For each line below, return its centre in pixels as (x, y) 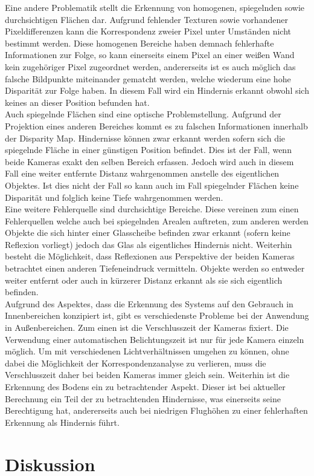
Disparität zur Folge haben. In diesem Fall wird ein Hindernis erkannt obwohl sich (157, 90)
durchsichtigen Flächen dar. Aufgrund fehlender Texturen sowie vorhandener (146, 19)
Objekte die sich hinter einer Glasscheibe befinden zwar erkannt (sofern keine (148, 233)
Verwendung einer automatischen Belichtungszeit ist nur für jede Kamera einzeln (155, 339)
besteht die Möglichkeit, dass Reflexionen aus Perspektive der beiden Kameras (150, 256)
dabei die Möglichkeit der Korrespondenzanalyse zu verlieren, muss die (136, 363)
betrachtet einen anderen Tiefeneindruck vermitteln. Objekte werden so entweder (155, 268)
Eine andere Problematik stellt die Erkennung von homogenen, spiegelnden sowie (155, 7)
